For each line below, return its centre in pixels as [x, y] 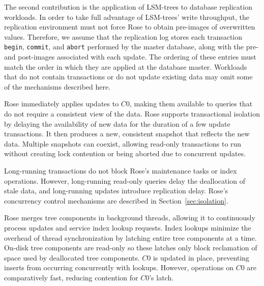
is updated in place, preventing [201, 257]
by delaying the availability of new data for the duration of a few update [117, 123]
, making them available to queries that [191, 104]
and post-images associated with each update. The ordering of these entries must [130, 57]
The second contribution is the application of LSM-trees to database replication [128, 7]
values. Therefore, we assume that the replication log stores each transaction [123, 36]
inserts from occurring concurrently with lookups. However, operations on [119, 267]
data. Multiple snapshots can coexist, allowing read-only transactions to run [123, 143]
